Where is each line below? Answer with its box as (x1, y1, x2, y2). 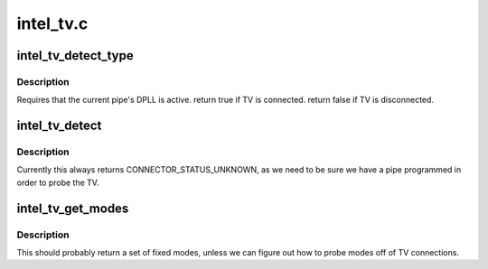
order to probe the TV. (16, 177, 99, 188)
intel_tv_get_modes (16, 200, 129, 216)
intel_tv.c (16, 14, 89, 33)
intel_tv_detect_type (16, 48, 135, 63)
